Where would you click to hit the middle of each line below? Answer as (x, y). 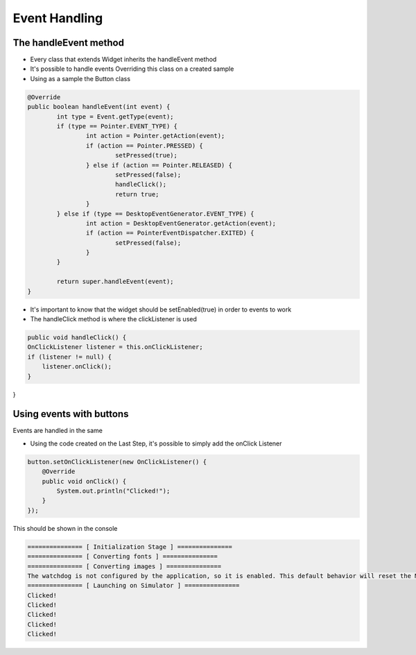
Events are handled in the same (58, 431)
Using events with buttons (71, 414)
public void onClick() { (84, 481)
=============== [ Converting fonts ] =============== (122, 556)
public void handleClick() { (77, 338)
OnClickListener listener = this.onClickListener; (115, 347)
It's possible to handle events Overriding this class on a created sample (132, 69)
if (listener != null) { (70, 357)
